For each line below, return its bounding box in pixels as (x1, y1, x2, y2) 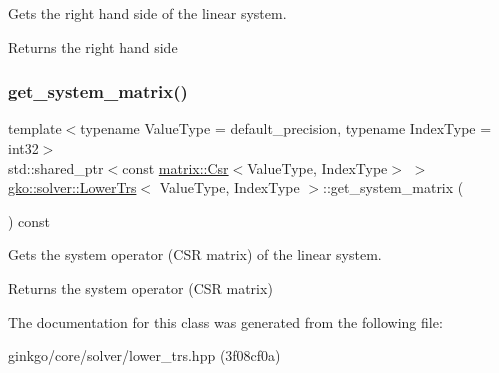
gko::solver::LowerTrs (8, 177, 137, 198)
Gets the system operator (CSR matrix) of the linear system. (8, 244, 382, 265)
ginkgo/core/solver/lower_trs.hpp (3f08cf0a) (8, 345, 281, 366)
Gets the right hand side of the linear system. (8, 3, 287, 23)
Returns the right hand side (8, 36, 178, 57)
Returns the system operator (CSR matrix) (8, 277, 273, 298)
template (8, 118, 62, 139)
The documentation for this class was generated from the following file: (8, 311, 443, 332)
